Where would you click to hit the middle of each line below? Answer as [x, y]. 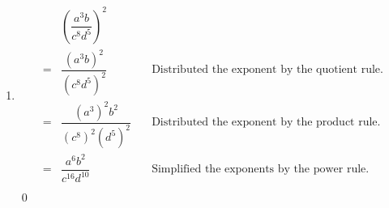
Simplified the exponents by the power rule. [261, 170]
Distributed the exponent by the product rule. [266, 123]
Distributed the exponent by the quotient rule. [267, 70]
